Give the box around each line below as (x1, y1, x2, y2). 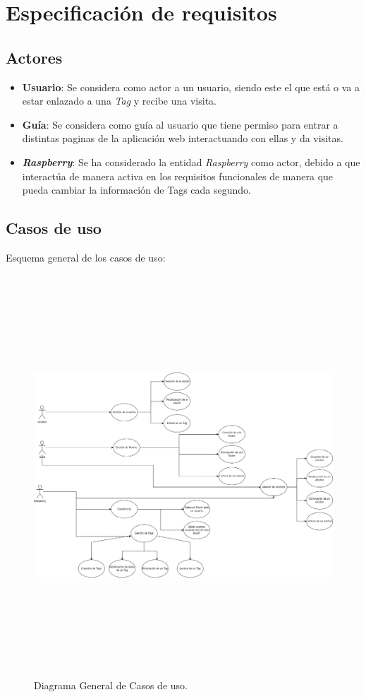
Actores (6, 46, 63, 68)
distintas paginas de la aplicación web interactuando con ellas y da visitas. (22, 131, 343, 146)
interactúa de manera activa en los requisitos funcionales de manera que (22, 168, 334, 183)
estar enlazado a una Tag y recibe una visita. (22, 93, 216, 108)
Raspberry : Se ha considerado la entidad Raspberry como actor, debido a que (22, 154, 360, 169)
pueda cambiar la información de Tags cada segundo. (22, 182, 251, 197)
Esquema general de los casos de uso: (6, 250, 166, 264)
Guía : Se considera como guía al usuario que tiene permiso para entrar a (22, 117, 338, 131)
